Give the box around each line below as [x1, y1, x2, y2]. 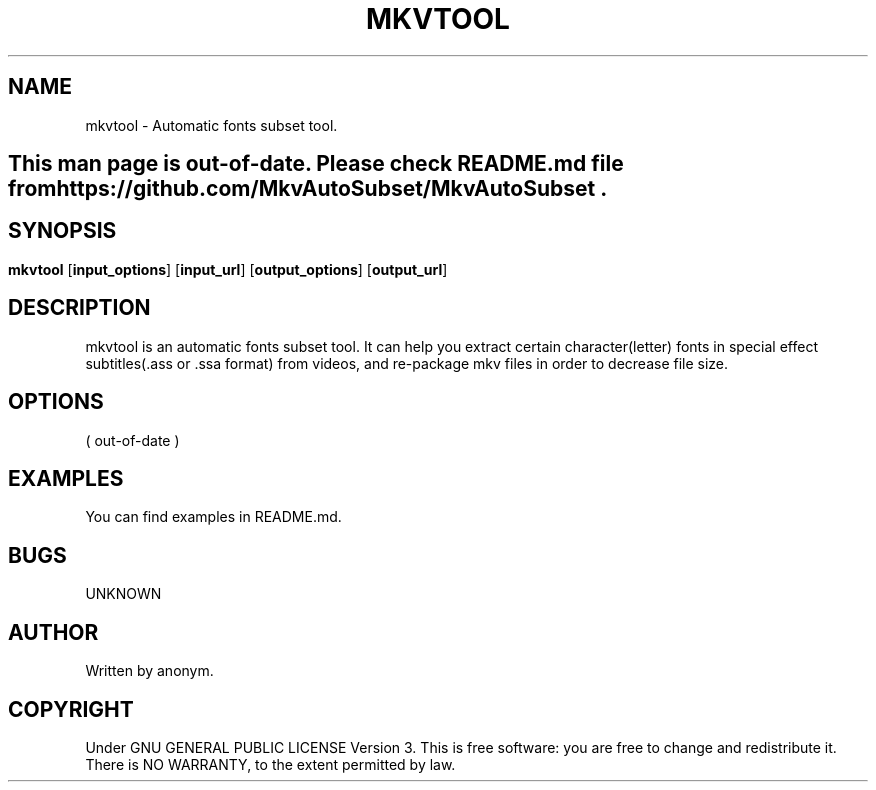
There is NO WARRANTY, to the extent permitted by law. [85, 755, 456, 773]
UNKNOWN [85, 585, 162, 603]
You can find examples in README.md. [85, 508, 342, 526]
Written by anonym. [85, 662, 214, 680]
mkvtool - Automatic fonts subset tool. [85, 116, 338, 134]
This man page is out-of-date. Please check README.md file [8, 151, 624, 177]
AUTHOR [8, 619, 99, 645]
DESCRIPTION [8, 295, 151, 321]
